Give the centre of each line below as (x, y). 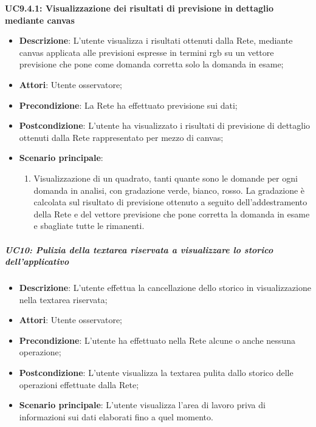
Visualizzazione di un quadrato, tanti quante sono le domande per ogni (166, 178)
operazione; (40, 352)
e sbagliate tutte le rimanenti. (89, 226)
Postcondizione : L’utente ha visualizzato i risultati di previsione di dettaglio (165, 125)
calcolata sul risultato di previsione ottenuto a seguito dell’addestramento (170, 202)
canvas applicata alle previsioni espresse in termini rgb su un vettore (146, 52)
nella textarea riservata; (63, 299)
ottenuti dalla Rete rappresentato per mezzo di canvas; (121, 137)
